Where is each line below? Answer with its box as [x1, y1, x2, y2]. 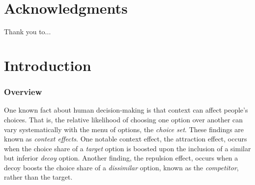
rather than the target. [4, 172, 73, 182]
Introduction [4, 55, 91, 75]
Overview [4, 86, 42, 98]
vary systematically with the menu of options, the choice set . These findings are [4, 124, 244, 134]
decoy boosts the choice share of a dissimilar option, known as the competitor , [4, 162, 239, 172]
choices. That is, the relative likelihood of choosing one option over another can [4, 114, 243, 124]
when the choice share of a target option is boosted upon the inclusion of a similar [4, 143, 251, 153]
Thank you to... [4, 26, 51, 37]
